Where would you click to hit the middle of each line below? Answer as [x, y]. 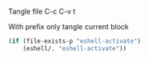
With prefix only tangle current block [69, 26]
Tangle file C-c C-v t [42, 11]
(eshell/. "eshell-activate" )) [75, 48]
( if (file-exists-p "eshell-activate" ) [75, 41]
